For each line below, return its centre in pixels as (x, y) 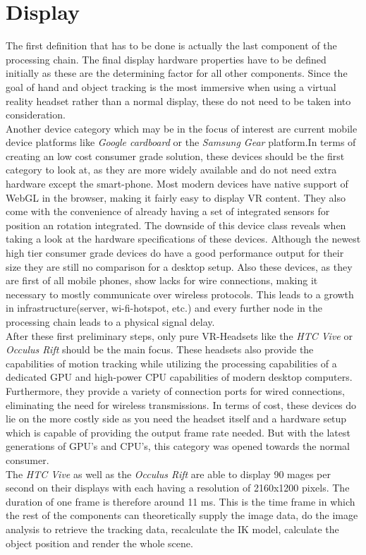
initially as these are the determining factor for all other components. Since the (177, 73)
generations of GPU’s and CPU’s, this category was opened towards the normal (178, 446)
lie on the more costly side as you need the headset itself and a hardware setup (176, 419)
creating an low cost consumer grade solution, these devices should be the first (175, 155)
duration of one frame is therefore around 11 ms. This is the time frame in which (181, 501)
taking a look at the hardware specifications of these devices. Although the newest (183, 239)
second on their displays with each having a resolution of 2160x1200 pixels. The (178, 488)
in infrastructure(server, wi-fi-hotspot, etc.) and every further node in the (164, 308)
